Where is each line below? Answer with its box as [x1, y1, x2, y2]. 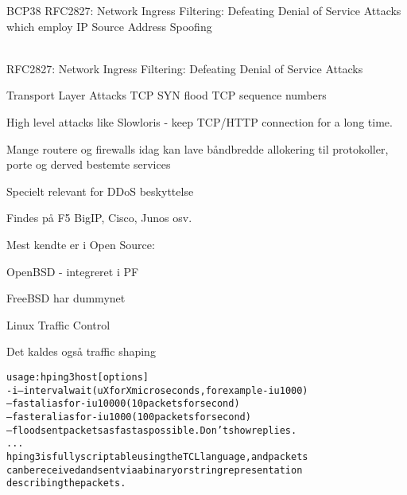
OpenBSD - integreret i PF [6, 263, 139, 279]
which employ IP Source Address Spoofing [6, 18, 212, 34]
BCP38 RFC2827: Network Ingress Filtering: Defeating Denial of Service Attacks [6, 2, 401, 18]
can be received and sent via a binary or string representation [6, 464, 303, 476]
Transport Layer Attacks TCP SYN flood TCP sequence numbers [6, 87, 327, 103]
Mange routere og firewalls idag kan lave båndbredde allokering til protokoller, [6, 140, 389, 157]
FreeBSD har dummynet [6, 290, 126, 306]
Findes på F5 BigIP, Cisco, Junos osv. [6, 209, 192, 226]
